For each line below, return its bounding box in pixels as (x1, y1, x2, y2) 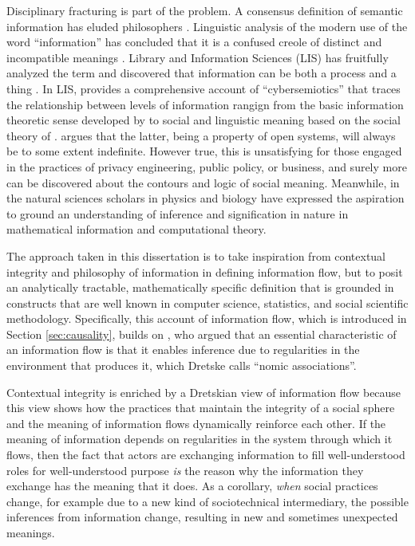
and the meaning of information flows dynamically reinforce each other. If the (6, 414, 386, 431)
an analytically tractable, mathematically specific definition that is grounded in (6, 279, 394, 296)
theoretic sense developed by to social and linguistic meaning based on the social (6, 112, 401, 128)
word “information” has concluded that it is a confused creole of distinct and (6, 33, 382, 50)
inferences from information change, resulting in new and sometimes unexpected (6, 509, 398, 525)
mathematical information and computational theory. (6, 221, 267, 238)
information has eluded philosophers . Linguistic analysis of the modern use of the (6, 18, 408, 34)
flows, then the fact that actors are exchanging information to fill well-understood (6, 446, 405, 463)
